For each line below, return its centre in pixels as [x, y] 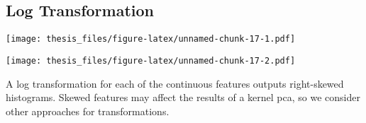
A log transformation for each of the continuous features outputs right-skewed [175, 83]
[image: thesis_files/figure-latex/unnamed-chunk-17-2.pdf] [151, 60]
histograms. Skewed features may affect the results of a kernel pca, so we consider [183, 97]
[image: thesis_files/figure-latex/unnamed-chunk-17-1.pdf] [151, 39]
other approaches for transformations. [88, 111]
